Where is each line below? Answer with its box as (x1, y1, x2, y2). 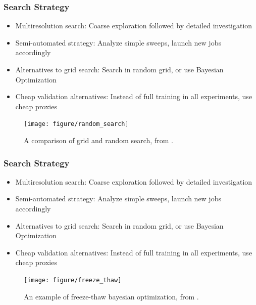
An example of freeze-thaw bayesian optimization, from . (24, 291, 199, 301)
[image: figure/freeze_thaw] (24, 277, 122, 284)
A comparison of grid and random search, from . (24, 135, 173, 146)
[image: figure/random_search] (24, 120, 129, 128)
